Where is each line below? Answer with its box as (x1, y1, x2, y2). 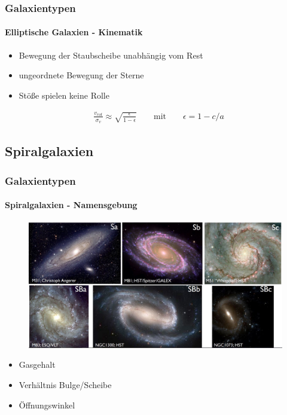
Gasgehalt (19, 358, 56, 371)
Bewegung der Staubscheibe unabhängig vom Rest (19, 48, 203, 61)
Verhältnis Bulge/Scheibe (19, 378, 112, 390)
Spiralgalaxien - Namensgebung (5, 199, 138, 211)
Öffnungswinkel (19, 398, 75, 411)
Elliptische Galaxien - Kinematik (5, 26, 143, 38)
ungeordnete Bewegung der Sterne (19, 69, 144, 81)
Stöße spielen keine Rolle (19, 89, 109, 101)
